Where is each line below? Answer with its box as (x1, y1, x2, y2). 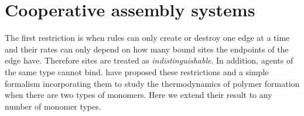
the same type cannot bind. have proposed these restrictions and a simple (5, 65, 269, 78)
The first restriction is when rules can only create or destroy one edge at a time (5, 31, 290, 44)
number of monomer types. (5, 100, 101, 112)
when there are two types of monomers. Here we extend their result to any (5, 89, 272, 101)
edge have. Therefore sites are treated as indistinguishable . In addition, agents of (5, 54, 293, 66)
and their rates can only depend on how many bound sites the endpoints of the (5, 43, 289, 55)
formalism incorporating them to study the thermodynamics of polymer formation (5, 77, 300, 89)
